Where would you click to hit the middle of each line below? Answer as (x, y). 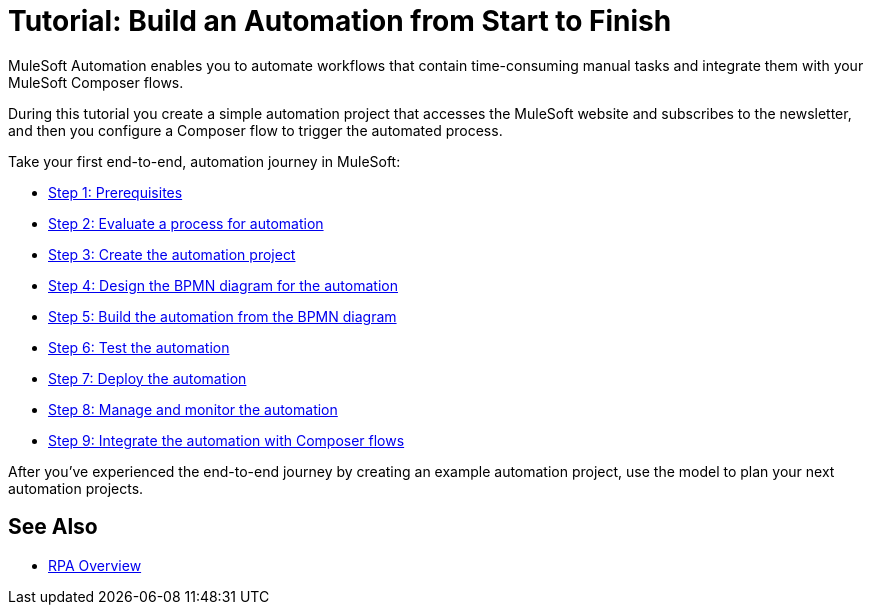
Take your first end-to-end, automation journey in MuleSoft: (204, 161)
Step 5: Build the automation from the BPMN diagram (222, 316)
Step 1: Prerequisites (115, 192)
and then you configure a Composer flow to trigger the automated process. (255, 130)
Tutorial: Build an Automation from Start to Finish (340, 21)
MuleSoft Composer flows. (96, 82)
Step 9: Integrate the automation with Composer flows (226, 440)
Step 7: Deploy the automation (147, 378)
